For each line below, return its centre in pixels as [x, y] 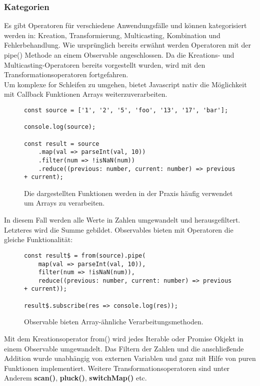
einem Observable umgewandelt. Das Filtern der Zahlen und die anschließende [124, 348]
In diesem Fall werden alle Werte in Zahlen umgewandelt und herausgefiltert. [122, 220]
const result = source [62, 144]
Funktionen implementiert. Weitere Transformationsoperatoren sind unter [117, 368]
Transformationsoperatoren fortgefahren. [66, 74]
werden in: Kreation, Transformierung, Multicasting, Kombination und [112, 35]
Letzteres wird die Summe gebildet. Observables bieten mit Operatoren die [119, 229]
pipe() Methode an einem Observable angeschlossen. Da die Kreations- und [119, 55]
